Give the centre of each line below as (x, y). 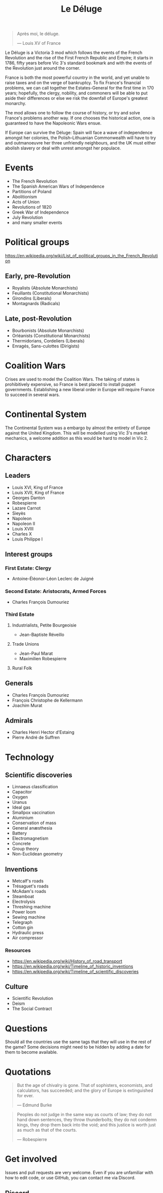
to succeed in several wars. (33, 395)
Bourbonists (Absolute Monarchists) (48, 330)
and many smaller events (37, 223)
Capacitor (22, 792)
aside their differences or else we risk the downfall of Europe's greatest (76, 98)
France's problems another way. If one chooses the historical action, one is (80, 118)
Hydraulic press (28, 933)
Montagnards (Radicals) (36, 303)
